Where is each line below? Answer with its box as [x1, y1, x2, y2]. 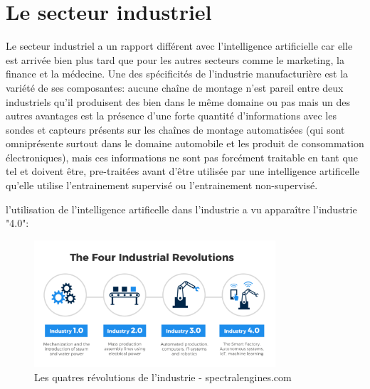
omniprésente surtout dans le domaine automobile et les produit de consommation [6, 136, 364, 151]
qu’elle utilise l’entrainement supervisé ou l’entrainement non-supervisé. [6, 178, 318, 193]
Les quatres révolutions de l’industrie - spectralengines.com [34, 369, 292, 384]
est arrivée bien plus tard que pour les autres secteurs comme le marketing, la [6, 52, 344, 67]
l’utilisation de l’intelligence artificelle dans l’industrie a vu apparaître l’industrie [6, 201, 357, 216]
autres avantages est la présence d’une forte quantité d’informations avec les [6, 108, 337, 123]
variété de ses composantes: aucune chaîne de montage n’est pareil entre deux [6, 80, 344, 95]
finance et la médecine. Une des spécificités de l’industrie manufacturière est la [6, 66, 349, 81]
